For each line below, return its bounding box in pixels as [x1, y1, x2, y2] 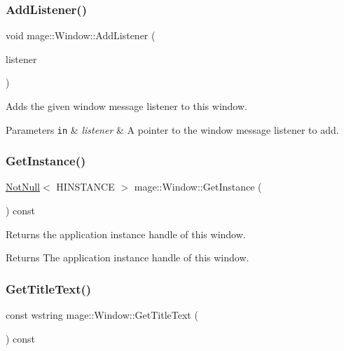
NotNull [6, 179, 41, 194]
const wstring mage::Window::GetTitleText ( [6, 308, 198, 322]
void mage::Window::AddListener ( [6, 28, 156, 43]
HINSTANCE [56, 179, 115, 194]
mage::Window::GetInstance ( [134, 179, 262, 194]
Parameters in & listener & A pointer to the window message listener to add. [6, 122, 339, 137]
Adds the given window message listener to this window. [6, 99, 247, 113]
